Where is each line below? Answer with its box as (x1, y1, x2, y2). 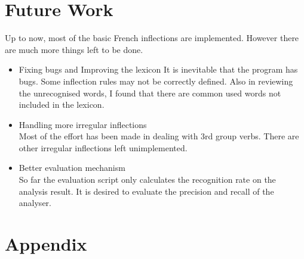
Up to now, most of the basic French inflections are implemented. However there (5, 32, 299, 44)
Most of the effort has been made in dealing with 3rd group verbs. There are (19, 130, 299, 142)
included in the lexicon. (19, 98, 105, 111)
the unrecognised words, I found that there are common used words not (19, 86, 281, 99)
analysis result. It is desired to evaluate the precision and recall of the (19, 185, 274, 197)
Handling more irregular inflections (19, 118, 147, 130)
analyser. (19, 196, 51, 209)
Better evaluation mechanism (19, 161, 125, 174)
